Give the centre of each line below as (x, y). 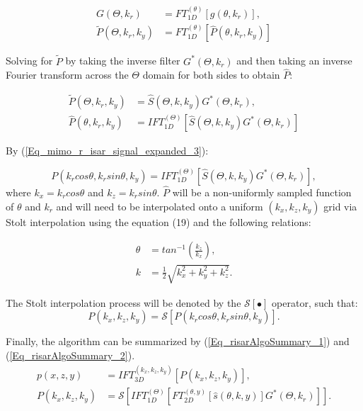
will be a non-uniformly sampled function (262, 192)
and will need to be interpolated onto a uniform (160, 206)
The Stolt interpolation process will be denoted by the (123, 302)
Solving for (29, 61)
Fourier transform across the (67, 75)
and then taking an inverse (294, 61)
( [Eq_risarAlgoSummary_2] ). (70, 355)
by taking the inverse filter (123, 61)
